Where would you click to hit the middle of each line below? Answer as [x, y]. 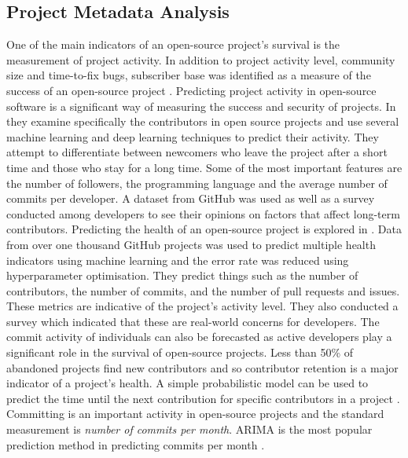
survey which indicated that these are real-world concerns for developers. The [193, 321]
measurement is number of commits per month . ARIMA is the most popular [189, 429]
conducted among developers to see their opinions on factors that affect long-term [203, 213]
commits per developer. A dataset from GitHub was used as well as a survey [191, 198]
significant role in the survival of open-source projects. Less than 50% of [180, 352]
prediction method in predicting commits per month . [136, 444]
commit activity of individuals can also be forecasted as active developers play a [199, 337]
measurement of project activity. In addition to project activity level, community [201, 59]
